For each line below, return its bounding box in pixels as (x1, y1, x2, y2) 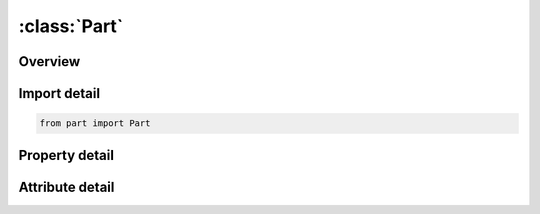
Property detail (18, 146, 115, 164)
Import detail (18, 85, 100, 102)
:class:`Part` (18, 15, 124, 37)
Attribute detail (18, 178, 115, 195)
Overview (18, 53, 81, 70)
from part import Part (39, 118, 151, 129)
